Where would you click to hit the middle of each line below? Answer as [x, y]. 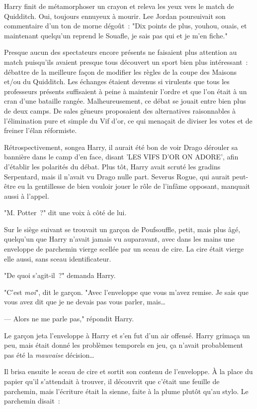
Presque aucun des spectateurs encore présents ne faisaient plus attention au [121, 52]
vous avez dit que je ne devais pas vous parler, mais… [85, 302]
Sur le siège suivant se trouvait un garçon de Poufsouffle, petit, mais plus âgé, [122, 229]
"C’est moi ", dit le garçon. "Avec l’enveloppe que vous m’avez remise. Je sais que [126, 292]
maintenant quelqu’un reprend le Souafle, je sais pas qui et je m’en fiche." [116, 35]
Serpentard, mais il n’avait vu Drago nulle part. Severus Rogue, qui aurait [117, 176]
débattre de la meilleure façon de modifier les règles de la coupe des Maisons [120, 71]
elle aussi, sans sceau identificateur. [58, 258]
